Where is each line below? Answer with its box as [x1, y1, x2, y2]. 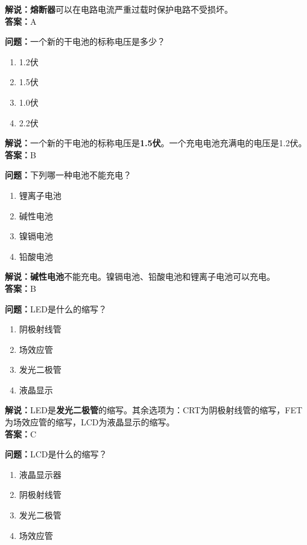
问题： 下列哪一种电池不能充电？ [5, 169, 131, 181]
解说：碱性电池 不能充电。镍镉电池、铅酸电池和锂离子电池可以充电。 [5, 270, 275, 283]
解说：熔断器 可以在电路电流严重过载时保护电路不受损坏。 [5, 3, 233, 15]
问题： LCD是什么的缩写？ [5, 448, 107, 460]
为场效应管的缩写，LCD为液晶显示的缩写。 [5, 416, 175, 428]
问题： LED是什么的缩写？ [5, 302, 107, 315]
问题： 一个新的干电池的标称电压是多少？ [5, 35, 165, 48]
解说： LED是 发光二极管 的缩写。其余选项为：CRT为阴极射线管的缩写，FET [5, 404, 303, 416]
